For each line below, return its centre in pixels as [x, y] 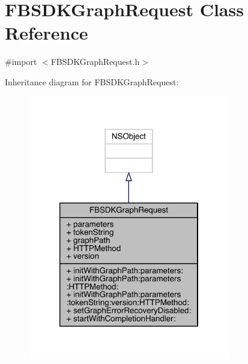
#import [21, 62]
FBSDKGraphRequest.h [95, 62]
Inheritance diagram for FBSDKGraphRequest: [92, 81]
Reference [47, 33]
